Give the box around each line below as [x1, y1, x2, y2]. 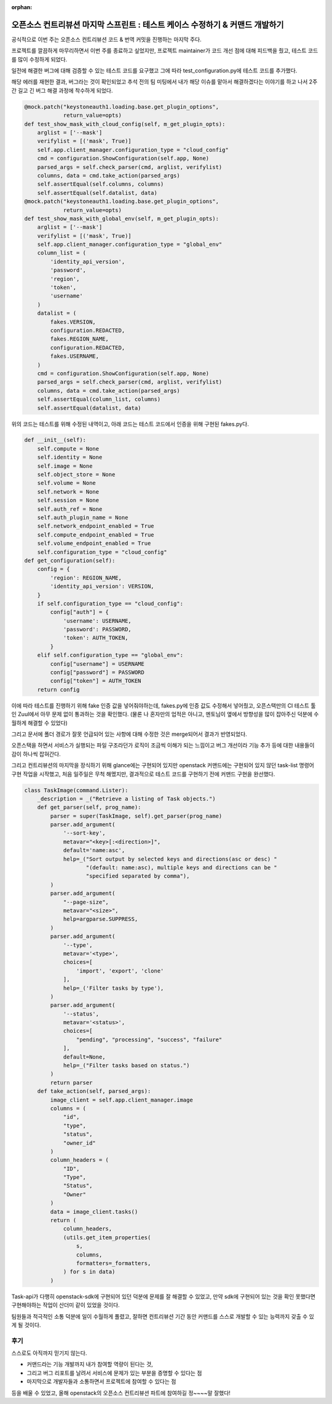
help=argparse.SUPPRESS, [63, 916, 138, 923]
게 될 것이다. [11, 1321, 41, 1328]
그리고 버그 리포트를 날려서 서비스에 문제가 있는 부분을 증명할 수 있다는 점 [26, 1369, 202, 1376]
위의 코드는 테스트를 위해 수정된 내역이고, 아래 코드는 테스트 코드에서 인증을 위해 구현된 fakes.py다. [11, 420, 249, 427]
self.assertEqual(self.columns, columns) [37, 181, 164, 187]
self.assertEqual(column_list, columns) [37, 396, 161, 403]
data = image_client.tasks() [50, 1208, 138, 1215]
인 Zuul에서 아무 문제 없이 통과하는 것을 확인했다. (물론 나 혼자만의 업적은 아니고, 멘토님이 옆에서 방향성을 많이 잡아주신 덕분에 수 [11, 711, 319, 718]
